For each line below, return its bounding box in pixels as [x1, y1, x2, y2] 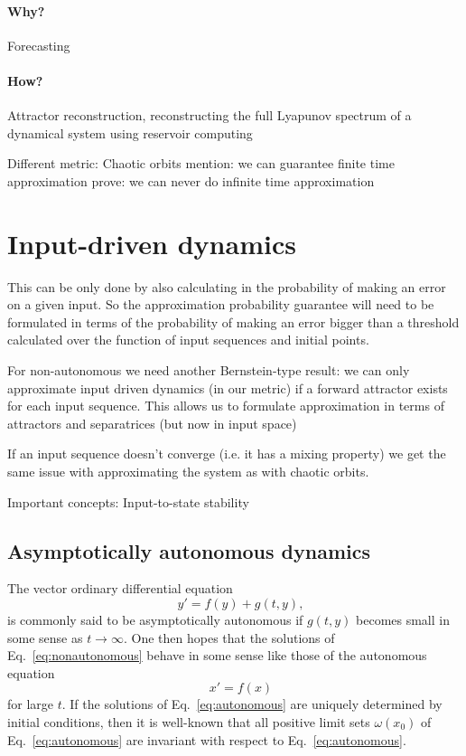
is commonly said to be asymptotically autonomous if [7, 610, 303, 629]
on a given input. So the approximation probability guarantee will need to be [7, 295, 434, 314]
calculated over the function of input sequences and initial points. [7, 330, 369, 349]
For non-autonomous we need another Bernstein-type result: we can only [7, 361, 410, 380]
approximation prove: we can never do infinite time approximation [7, 171, 375, 190]
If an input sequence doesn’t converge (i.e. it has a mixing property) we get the [7, 444, 446, 463]
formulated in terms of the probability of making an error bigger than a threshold [7, 312, 460, 331]
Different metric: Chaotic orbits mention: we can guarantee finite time [7, 154, 395, 173]
